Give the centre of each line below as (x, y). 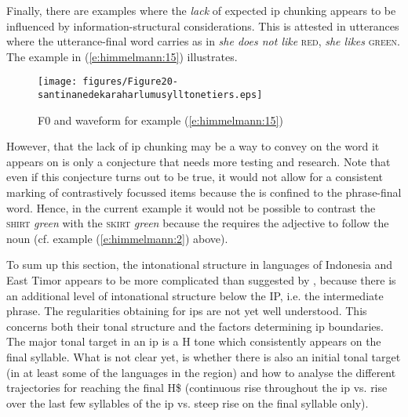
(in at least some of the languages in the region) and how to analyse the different (201, 372)
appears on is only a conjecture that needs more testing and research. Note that (199, 161)
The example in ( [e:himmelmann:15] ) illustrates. (122, 56)
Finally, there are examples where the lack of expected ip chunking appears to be (201, 10)
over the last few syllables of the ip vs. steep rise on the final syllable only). (188, 402)
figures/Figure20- (130, 82)
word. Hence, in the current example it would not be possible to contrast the (191, 207)
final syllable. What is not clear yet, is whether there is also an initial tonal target (204, 357)
